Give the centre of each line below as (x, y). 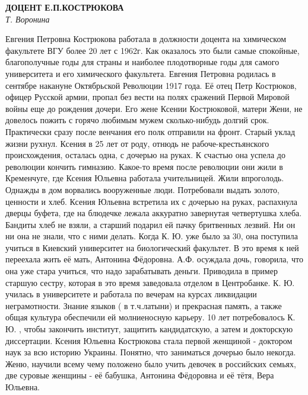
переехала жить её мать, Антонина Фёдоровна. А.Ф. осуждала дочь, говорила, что (154, 259)
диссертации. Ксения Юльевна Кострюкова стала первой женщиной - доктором (149, 340)
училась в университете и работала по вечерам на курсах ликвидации (131, 294)
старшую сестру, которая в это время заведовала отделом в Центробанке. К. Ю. (150, 282)
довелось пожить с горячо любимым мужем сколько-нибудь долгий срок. (137, 120)
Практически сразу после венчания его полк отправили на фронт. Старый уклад (150, 131)
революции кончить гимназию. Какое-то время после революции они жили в (144, 166)
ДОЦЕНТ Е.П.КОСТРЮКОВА (65, 7)
